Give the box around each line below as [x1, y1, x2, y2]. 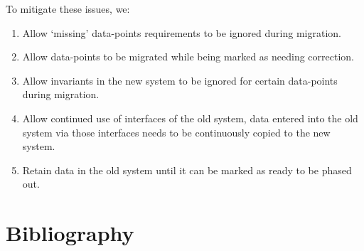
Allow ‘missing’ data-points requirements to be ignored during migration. [22, 25, 341, 40]
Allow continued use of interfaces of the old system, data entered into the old [22, 110, 358, 125]
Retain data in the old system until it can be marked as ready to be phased [22, 162, 352, 177]
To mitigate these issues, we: [6, 1, 130, 16]
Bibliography [6, 218, 134, 247]
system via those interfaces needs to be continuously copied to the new [22, 124, 331, 139]
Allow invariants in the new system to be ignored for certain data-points [22, 73, 338, 87]
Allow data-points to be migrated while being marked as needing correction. [22, 49, 354, 64]
